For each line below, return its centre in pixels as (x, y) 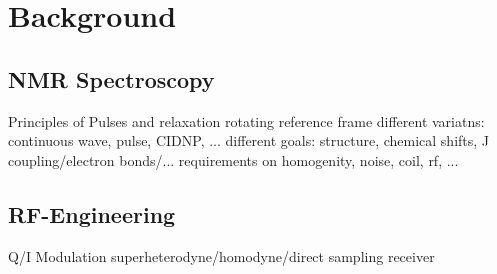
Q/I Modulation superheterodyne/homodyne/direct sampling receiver (221, 255)
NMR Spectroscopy (111, 78)
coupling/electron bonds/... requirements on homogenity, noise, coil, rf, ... (233, 159)
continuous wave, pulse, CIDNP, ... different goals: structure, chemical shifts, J (249, 140)
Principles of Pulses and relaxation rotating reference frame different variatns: (246, 120)
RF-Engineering (92, 213)
